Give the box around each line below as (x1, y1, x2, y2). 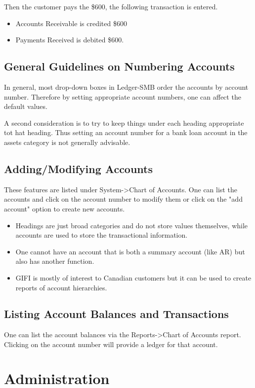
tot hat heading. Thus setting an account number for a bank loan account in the (4, 127, 248, 138)
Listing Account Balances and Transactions (4, 306, 229, 321)
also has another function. (15, 256, 94, 266)
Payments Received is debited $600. (15, 35, 124, 45)
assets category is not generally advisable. (4, 137, 130, 147)
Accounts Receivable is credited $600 (15, 18, 127, 28)
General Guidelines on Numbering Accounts (4, 59, 235, 74)
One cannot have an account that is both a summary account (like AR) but (15, 246, 245, 256)
